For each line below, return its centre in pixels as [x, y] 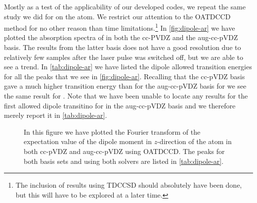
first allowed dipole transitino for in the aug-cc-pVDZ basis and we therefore [120, 105]
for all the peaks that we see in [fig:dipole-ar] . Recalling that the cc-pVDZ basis [125, 76]
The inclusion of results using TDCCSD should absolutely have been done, [129, 185]
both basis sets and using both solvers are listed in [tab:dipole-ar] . [124, 161]
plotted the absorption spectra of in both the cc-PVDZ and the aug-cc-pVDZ [121, 37]
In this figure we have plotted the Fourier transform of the [112, 131]
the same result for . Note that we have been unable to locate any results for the [126, 96]
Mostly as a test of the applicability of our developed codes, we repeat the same [125, 6]
